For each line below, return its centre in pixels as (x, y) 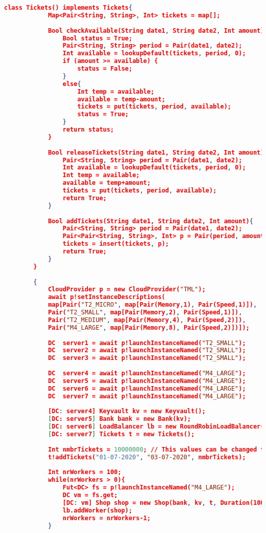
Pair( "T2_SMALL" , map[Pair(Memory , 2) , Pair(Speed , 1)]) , (145, 312)
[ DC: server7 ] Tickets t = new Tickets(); (121, 434)
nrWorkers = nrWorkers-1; (107, 518)
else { (72, 84)
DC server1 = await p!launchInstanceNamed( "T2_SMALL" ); (147, 343)
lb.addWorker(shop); (97, 510)
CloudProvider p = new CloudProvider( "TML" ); (127, 290)
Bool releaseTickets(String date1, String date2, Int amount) (156, 152)
